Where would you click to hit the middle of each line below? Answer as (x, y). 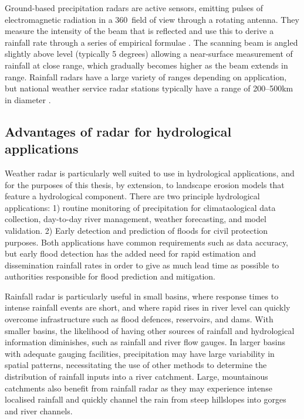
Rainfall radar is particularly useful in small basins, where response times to (142, 296)
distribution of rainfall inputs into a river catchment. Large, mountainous (136, 377)
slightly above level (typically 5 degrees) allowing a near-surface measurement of (149, 54)
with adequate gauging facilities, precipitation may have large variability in (140, 353)
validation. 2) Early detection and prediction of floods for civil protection (136, 230)
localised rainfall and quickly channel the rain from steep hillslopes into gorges (146, 399)
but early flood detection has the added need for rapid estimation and (131, 253)
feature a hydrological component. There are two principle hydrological (132, 196)
